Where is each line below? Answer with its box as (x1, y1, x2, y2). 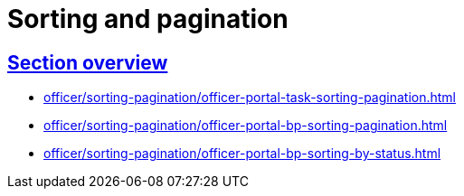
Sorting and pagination (7, 4, 289, 34)
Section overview (7, 51, 168, 74)
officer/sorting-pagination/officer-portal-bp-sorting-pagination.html (43, 117, 448, 134)
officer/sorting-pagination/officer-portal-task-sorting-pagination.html (43, 89, 457, 106)
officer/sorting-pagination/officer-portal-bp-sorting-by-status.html (43, 145, 441, 162)
